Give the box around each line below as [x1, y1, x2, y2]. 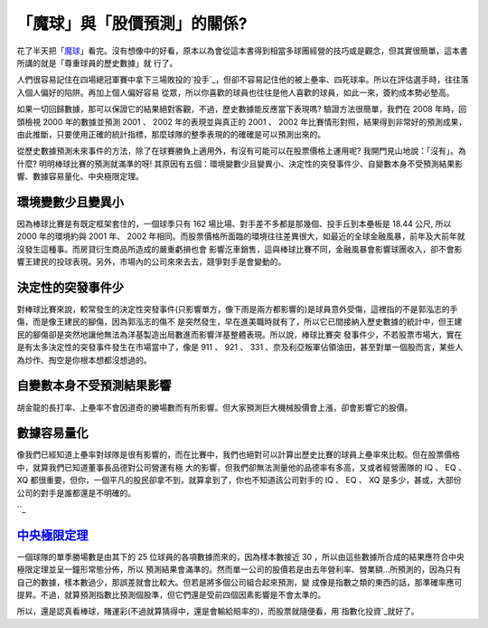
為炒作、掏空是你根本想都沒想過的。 [16, 354, 152, 366]
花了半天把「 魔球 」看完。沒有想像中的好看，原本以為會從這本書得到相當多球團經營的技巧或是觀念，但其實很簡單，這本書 [16, 45, 468, 56]
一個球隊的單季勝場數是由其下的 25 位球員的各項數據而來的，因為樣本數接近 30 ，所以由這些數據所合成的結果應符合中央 [16, 551, 465, 562]
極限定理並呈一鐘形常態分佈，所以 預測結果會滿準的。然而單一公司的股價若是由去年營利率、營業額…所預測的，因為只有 [16, 564, 462, 575]
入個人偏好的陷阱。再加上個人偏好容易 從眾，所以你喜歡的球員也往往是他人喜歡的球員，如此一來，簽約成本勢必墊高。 [16, 87, 455, 98]
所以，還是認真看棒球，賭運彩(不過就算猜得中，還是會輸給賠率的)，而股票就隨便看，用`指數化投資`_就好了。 [16, 606, 419, 617]
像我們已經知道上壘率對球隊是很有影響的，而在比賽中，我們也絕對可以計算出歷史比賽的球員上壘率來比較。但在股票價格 [16, 449, 460, 461]
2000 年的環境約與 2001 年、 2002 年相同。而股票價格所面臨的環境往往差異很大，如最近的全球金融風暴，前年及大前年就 [16, 231, 465, 242]
